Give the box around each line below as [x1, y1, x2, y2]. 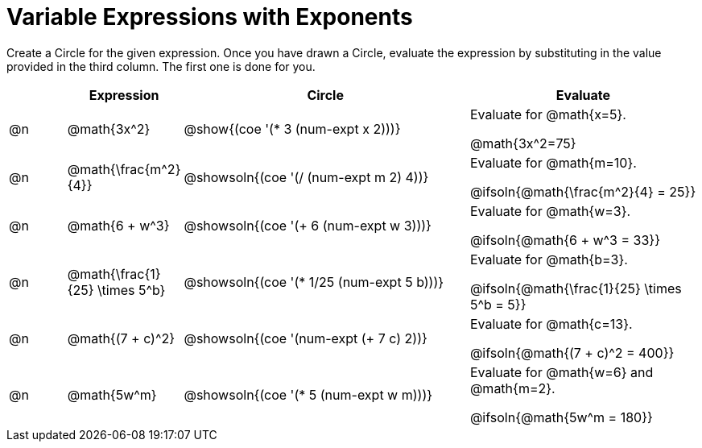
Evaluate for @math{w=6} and [469, 363, 654, 380]
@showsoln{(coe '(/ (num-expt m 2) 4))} [184, 168, 429, 185]
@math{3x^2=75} [469, 135, 576, 151]
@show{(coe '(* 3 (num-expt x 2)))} [184, 120, 401, 137]
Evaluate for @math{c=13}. [469, 315, 633, 332]
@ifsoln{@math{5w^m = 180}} [469, 409, 653, 425]
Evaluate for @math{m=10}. [469, 154, 637, 171]
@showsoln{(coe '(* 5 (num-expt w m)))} [184, 386, 433, 403]
